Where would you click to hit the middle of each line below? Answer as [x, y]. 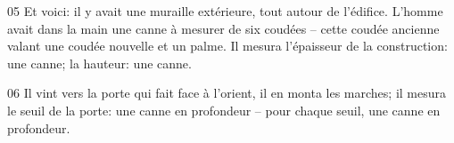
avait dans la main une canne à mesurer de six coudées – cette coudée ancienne [223, 28]
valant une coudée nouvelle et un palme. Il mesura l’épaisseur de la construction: [227, 46]
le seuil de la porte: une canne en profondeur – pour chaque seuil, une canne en [224, 110]
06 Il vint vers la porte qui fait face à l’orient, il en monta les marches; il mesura [227, 93]
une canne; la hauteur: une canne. [99, 63]
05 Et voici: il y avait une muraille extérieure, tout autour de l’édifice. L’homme [225, 11]
